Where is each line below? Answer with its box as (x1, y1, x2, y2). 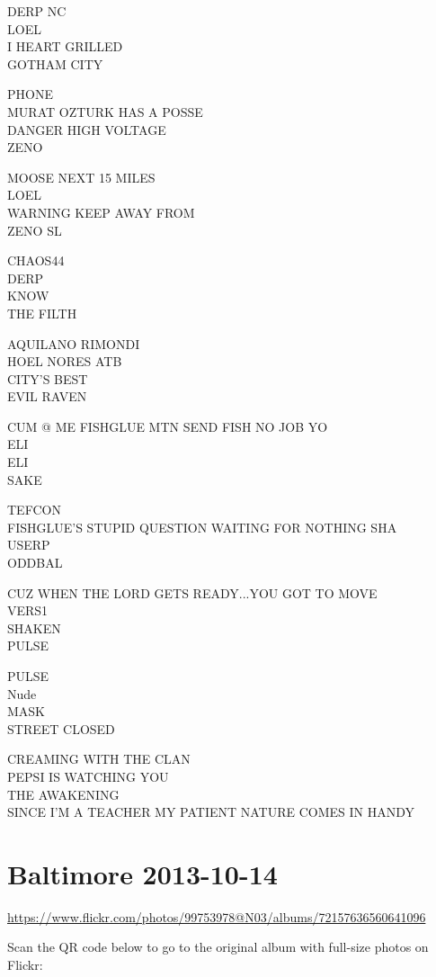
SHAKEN (7, 618, 61, 637)
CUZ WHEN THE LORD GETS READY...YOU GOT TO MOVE (7, 583, 378, 602)
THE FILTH (7, 303, 77, 322)
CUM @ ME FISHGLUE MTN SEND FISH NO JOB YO (7, 417, 328, 435)
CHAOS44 (7, 251, 65, 270)
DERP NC (7, 2, 67, 20)
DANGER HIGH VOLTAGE (7, 120, 166, 139)
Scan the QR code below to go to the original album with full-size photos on (7, 937, 429, 956)
